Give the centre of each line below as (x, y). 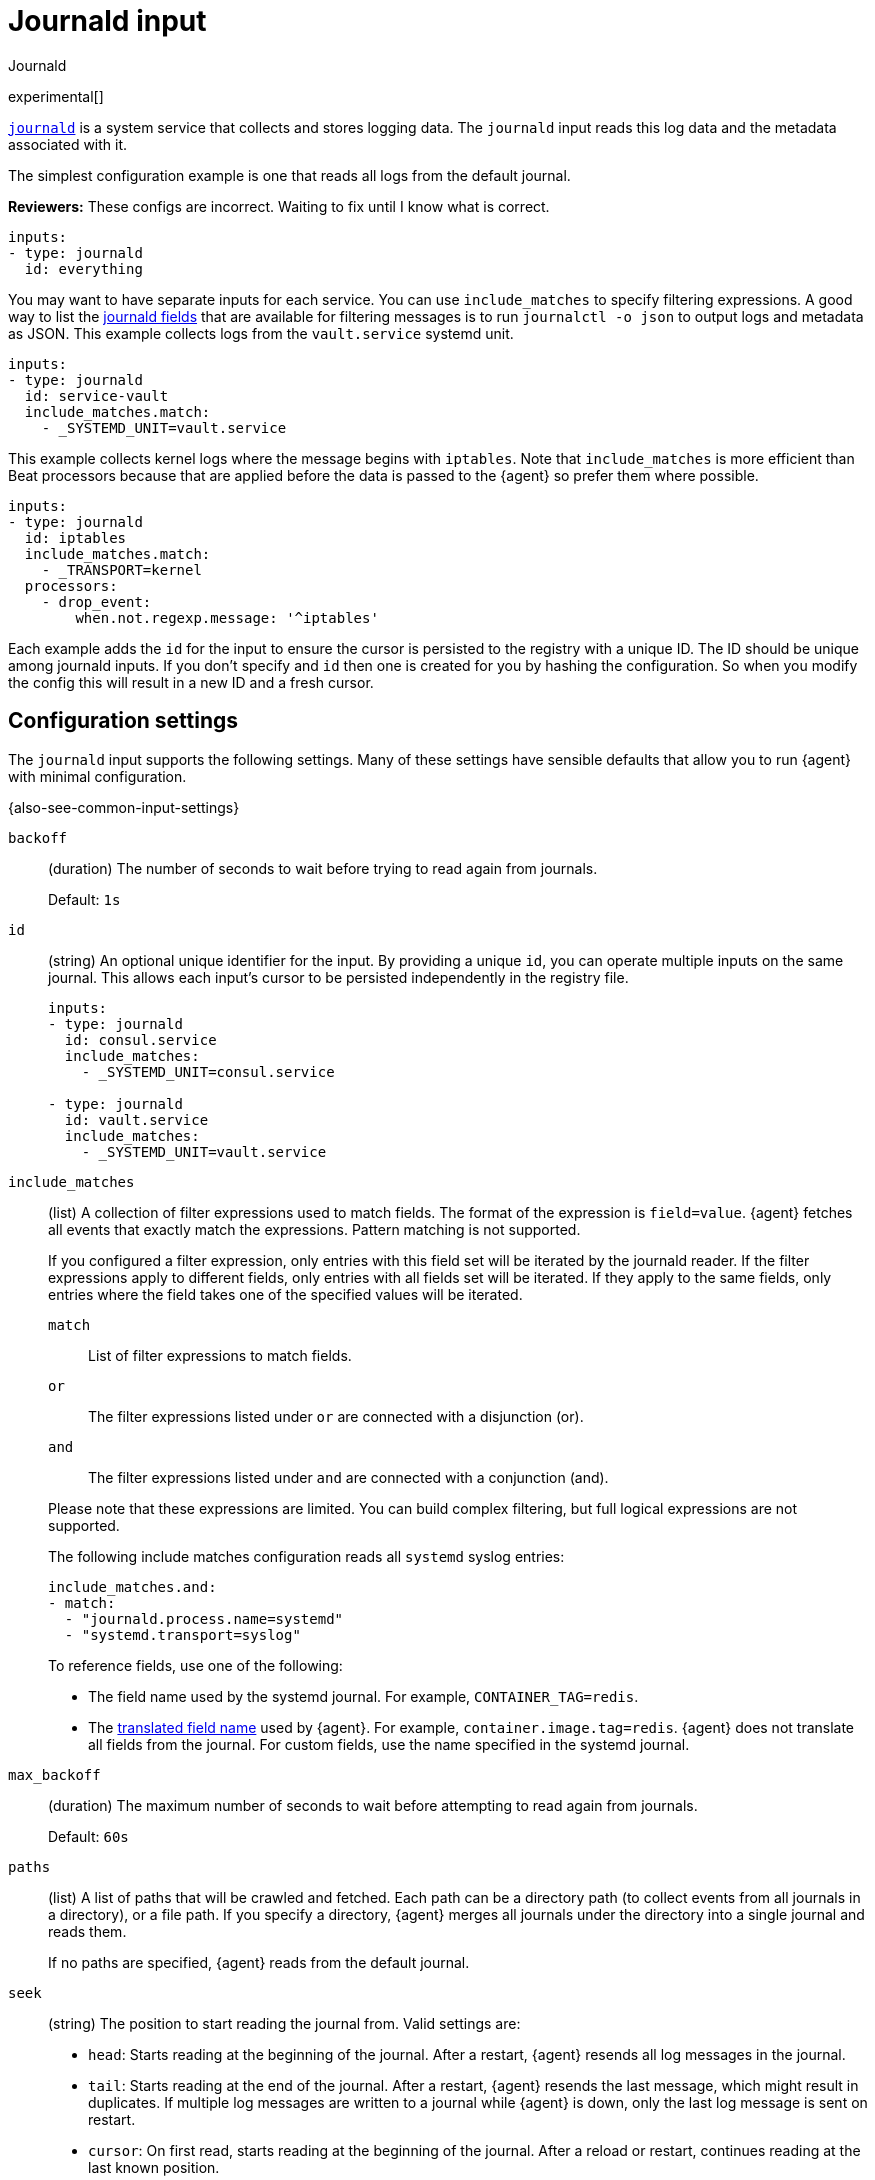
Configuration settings (123, 721)
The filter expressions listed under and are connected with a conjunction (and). (348, 1477)
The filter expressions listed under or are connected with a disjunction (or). (336, 1416)
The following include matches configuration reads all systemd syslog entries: (306, 1556)
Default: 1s (84, 899)
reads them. (87, 1931)
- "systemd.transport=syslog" (182, 1634)
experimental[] (56, 96)
